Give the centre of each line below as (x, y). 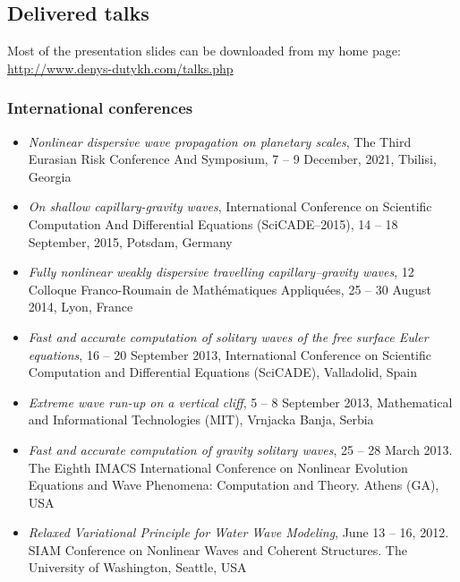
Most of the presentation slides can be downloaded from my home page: (204, 51)
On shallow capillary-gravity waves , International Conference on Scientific (230, 206)
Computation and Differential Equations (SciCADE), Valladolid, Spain (223, 372)
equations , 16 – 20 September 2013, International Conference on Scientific (230, 354)
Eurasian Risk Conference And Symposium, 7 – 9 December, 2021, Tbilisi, (232, 159)
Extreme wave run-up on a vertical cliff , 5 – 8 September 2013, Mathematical (240, 402)
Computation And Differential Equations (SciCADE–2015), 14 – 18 (213, 223)
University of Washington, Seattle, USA (137, 567)
